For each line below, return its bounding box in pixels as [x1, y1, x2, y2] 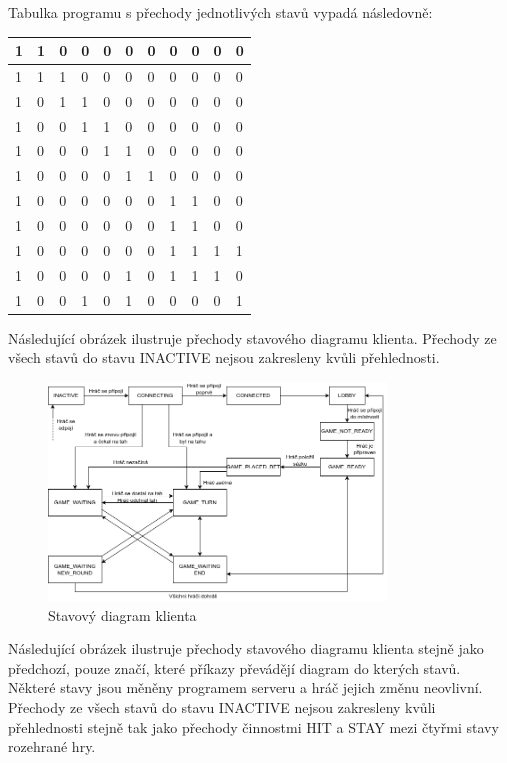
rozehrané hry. [8, 736, 96, 757]
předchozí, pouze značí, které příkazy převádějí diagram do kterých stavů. [8, 657, 461, 678]
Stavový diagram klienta [48, 604, 197, 625]
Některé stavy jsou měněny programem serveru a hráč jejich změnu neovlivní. [8, 677, 483, 698]
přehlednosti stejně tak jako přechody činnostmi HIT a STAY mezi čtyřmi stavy [8, 716, 499, 737]
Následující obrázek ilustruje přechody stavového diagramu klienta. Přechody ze [8, 327, 497, 348]
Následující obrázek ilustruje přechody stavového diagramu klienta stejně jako [8, 638, 484, 659]
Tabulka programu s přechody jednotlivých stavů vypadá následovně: [8, 2, 433, 22]
